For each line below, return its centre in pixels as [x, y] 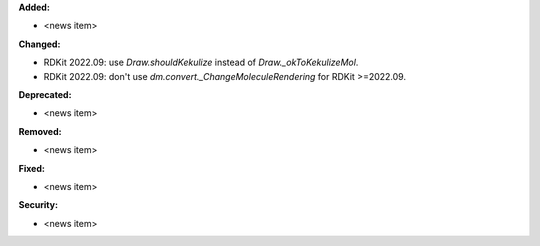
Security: [38, 205]
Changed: [39, 44]
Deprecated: [45, 94]
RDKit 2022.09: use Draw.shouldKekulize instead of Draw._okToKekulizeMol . [201, 62]
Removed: [40, 131]
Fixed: [31, 168]
